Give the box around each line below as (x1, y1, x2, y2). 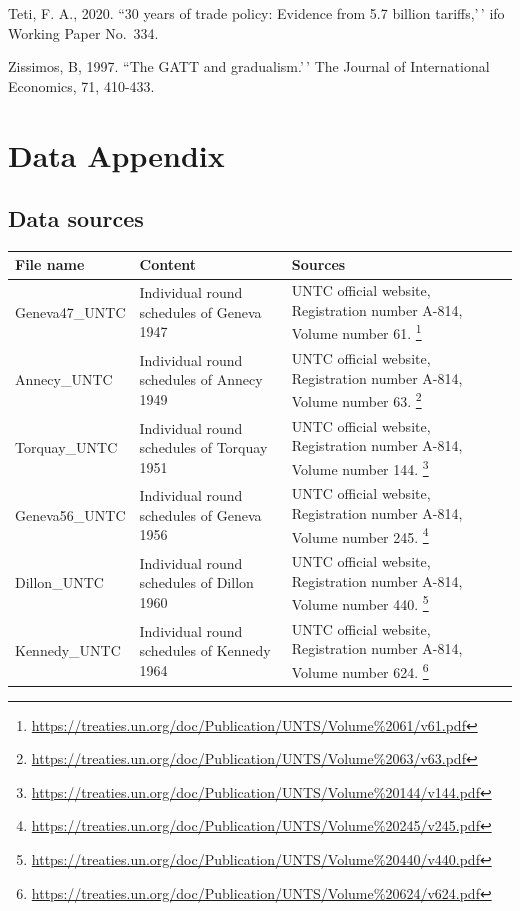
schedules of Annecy (139, 369, 263, 390)
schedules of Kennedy (139, 640, 271, 661)
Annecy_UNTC (15, 369, 113, 390)
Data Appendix (8, 134, 225, 175)
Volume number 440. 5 (291, 591, 429, 614)
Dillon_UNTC (15, 572, 104, 593)
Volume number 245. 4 (291, 523, 429, 547)
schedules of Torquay (139, 437, 268, 458)
